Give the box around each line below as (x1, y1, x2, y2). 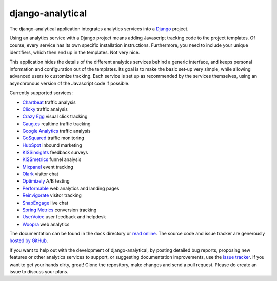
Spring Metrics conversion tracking (22, 207, 97, 213)
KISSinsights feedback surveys (22, 149, 88, 155)
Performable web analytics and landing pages (22, 185, 120, 191)
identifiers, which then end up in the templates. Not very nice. (9, 49, 140, 55)
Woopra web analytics (22, 221, 70, 227)
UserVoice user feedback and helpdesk (22, 214, 106, 220)
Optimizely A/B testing (22, 178, 70, 184)
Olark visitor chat (22, 171, 58, 177)
